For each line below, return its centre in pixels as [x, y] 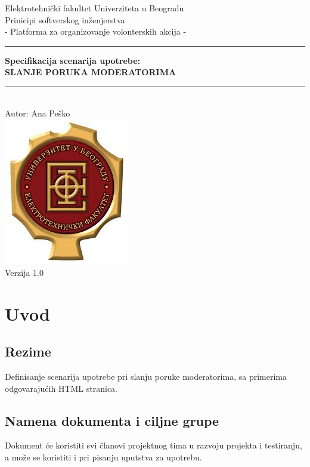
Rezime [28, 351]
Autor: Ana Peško [38, 113]
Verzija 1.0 [24, 272]
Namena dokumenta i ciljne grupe [112, 420]
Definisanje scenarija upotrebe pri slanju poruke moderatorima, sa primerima [146, 376]
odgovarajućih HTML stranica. [61, 388]
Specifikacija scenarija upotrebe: [73, 60]
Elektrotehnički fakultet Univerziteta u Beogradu [94, 8]
